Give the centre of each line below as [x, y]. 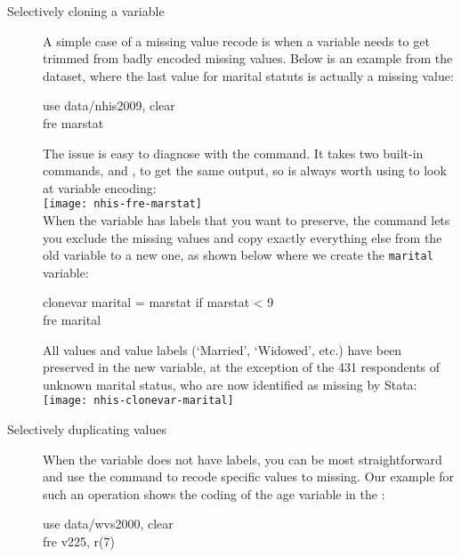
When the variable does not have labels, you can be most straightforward [243, 459]
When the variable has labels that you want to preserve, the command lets [247, 220]
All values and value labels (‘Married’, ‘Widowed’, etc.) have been [222, 349]
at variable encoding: [100, 187]
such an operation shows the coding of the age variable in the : [214, 493]
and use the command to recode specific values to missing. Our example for [249, 476]
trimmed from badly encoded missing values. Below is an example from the [248, 58]
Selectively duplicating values [87, 429]
